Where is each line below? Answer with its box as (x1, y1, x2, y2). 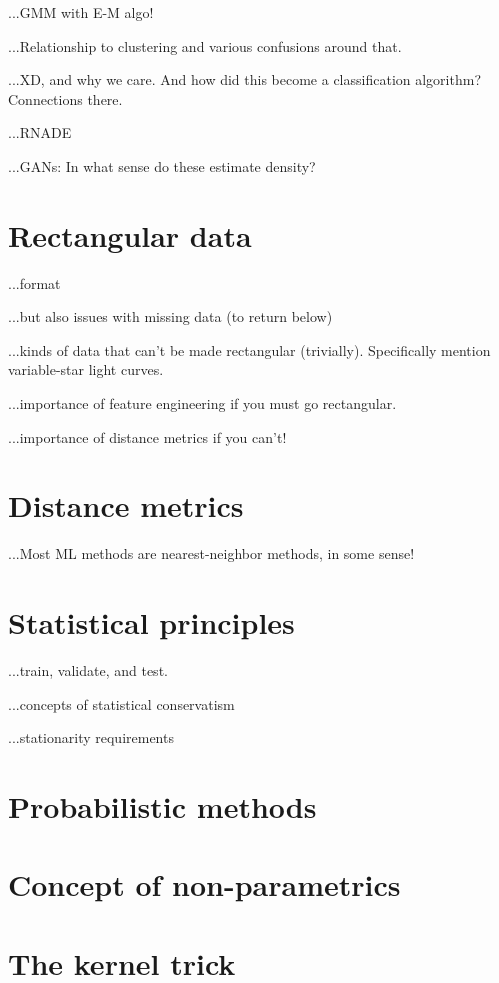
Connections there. (8, 88, 123, 109)
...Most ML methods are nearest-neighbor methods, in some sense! (8, 543, 415, 564)
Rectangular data (8, 214, 252, 255)
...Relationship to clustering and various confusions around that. (8, 35, 402, 56)
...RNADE (8, 122, 72, 143)
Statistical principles (8, 602, 295, 643)
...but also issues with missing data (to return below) (8, 306, 333, 327)
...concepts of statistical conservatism (8, 693, 235, 714)
